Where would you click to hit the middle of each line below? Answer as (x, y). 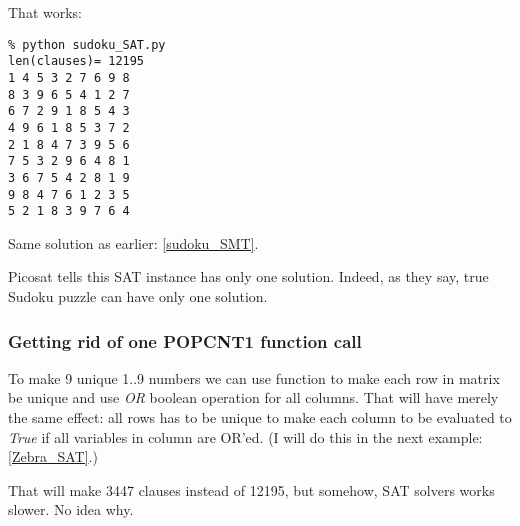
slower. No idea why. (71, 509)
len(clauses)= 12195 (76, 61)
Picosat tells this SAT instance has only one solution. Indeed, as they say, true (248, 276)
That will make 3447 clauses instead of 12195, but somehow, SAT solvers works (251, 489)
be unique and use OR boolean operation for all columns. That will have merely (253, 397)
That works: (45, 12)
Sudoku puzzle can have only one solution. (138, 296)
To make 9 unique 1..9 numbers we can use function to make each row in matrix (254, 377)
